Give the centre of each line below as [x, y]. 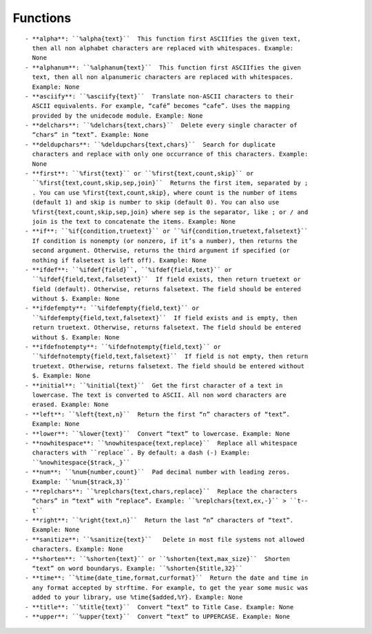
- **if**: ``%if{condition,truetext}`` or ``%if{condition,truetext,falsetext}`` [167, 231]
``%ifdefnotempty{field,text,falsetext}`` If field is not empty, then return [170, 357]
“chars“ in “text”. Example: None [90, 135]
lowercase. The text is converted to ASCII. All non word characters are [159, 395]
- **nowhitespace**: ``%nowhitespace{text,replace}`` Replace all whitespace [161, 443]
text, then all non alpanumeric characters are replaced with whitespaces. [163, 77]
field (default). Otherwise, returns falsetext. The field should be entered [166, 289]
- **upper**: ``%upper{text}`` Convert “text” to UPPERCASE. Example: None [158, 616]
